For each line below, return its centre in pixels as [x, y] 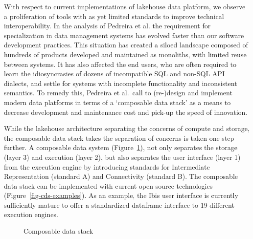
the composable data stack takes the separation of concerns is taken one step [119, 138]
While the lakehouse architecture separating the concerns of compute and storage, [127, 128]
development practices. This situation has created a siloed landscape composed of [126, 45]
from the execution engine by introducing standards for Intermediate [107, 166]
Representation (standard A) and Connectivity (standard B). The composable [121, 176]
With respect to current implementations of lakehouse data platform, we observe [125, 6]
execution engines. [31, 214]
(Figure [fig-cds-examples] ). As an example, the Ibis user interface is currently [121, 195]
